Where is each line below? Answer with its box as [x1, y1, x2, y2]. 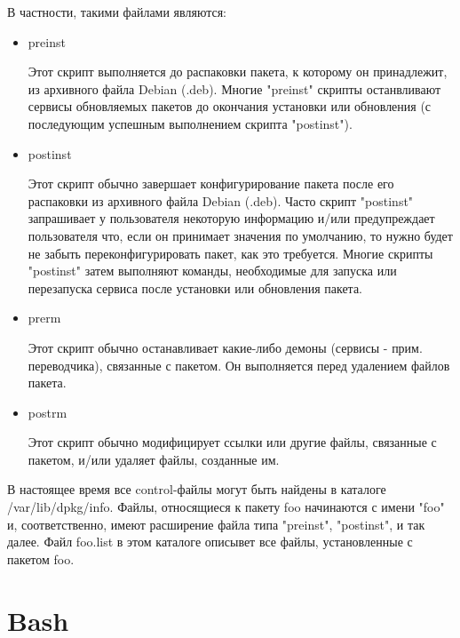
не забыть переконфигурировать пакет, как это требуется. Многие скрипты [28, 243, 433, 262]
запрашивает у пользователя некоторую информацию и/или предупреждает [28, 209, 435, 227]
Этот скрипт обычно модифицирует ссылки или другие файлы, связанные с [28, 433, 437, 451]
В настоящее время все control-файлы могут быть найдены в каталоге [7, 480, 386, 498]
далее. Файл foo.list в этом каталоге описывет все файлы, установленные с [7, 532, 413, 551]
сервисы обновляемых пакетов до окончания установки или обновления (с [28, 97, 432, 116]
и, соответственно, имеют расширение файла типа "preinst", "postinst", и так [7, 514, 425, 533]
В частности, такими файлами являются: [7, 3, 227, 20]
